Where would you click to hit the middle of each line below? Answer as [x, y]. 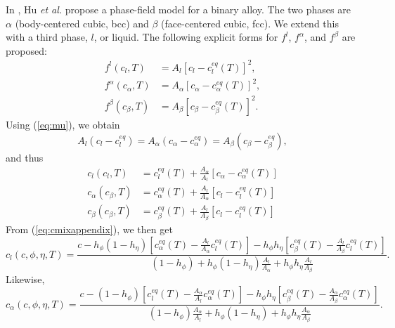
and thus [25, 157]
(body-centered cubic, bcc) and [82, 23]
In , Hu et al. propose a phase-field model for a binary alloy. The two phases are [178, 9]
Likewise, [25, 278]
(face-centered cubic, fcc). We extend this [250, 23]
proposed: [26, 50]
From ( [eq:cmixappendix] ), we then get [89, 229]
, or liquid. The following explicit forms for [186, 37]
